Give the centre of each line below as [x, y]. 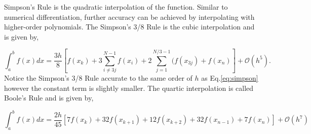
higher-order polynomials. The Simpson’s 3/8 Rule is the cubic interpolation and [129, 27]
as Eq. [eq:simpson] [230, 78]
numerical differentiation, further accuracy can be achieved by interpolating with [129, 16]
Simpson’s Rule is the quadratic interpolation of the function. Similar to [116, 7]
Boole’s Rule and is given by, [49, 98]
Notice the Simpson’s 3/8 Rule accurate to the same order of [98, 78]
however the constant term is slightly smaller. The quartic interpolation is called [129, 88]
